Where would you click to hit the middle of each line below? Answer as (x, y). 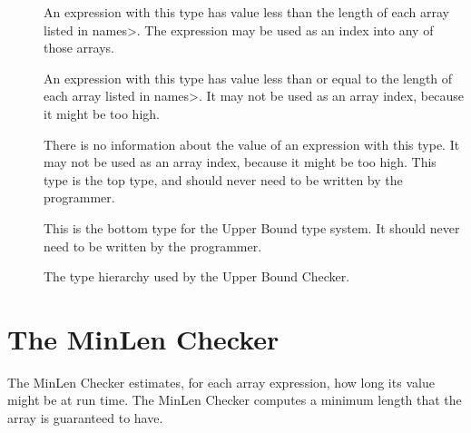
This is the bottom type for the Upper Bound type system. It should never (252, 227)
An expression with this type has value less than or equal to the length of (248, 78)
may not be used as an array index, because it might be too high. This (240, 162)
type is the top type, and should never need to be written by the (223, 179)
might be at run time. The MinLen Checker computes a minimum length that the (235, 400)
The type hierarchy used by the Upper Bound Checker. (197, 276)
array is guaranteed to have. (85, 418)
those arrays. (79, 48)
